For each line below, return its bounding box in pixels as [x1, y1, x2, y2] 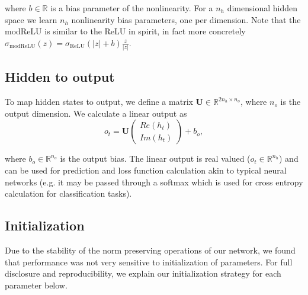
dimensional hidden [227, 2, 298, 14]
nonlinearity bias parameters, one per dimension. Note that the [71, 13, 301, 25]
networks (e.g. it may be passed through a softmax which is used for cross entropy [5, 175, 303, 188]
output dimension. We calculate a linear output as [5, 107, 187, 119]
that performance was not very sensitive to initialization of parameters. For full [5, 255, 293, 268]
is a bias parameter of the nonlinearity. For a [50, 2, 213, 14]
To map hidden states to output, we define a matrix [5, 95, 193, 108]
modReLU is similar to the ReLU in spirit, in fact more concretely [5, 25, 246, 37]
